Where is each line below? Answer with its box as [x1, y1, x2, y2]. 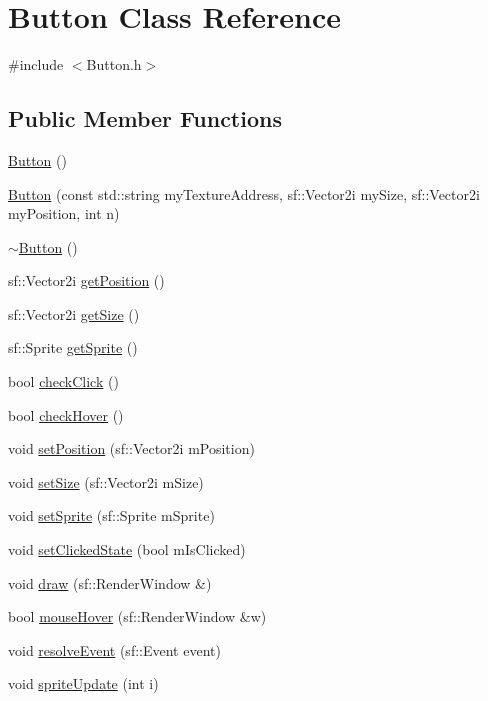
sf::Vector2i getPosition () [8, 270, 165, 291]
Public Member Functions [8, 103, 282, 134]
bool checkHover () [8, 404, 124, 425]
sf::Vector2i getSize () [8, 303, 140, 324]
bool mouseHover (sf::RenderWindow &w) [8, 606, 267, 627]
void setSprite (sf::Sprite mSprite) [8, 505, 215, 526]
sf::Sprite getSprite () [8, 337, 138, 358]
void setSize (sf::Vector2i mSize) [8, 471, 204, 492]
